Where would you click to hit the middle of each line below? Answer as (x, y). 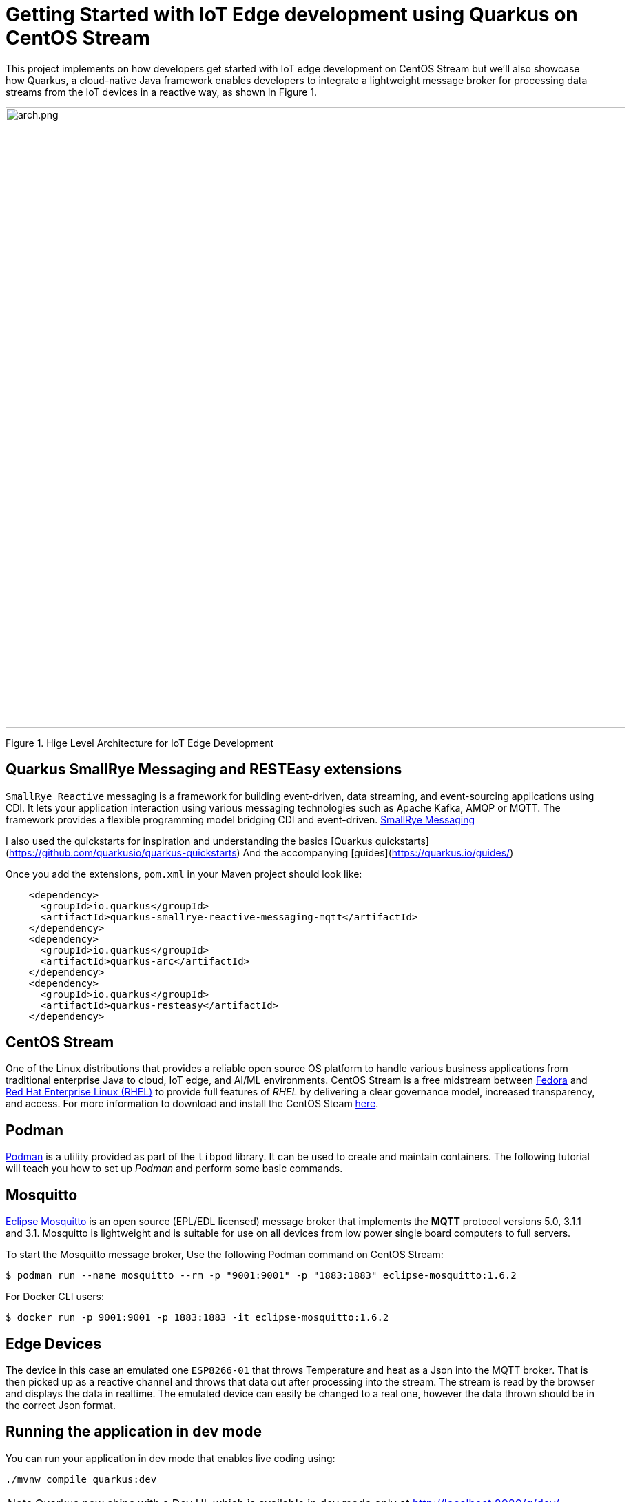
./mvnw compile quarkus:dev (81, 1479)
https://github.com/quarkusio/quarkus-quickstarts (123, 852)
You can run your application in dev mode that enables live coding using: (170, 1458)
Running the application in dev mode (134, 1432)
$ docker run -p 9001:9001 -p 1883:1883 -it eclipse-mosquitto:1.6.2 (197, 1318)
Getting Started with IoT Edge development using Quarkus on (292, 14)
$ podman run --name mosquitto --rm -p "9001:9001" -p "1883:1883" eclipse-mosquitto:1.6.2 (261, 1276)
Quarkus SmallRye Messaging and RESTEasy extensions (204, 770)
